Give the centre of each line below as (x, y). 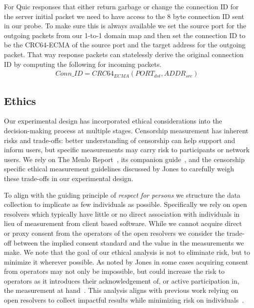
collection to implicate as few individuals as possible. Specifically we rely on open (126, 204)
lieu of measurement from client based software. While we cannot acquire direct (123, 223)
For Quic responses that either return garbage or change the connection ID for (121, 6)
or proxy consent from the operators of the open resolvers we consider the (114, 233)
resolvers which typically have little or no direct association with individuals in (122, 214)
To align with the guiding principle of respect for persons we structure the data (122, 195)
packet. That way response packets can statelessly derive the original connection (124, 54)
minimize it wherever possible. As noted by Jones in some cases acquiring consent (126, 261)
